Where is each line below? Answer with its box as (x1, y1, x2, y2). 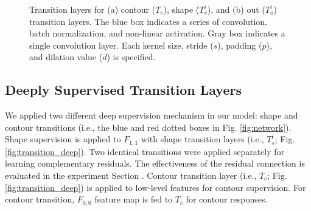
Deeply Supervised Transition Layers (5, 80, 242, 99)
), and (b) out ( (207, 3, 265, 15)
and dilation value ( (29, 50, 103, 63)
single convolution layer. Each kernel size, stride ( (29, 38, 214, 51)
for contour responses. (186, 193, 268, 206)
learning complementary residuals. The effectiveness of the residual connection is (5, 157, 305, 170)
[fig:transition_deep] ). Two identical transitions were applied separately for (5, 145, 285, 157)
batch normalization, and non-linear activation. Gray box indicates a (29, 27, 285, 40)
